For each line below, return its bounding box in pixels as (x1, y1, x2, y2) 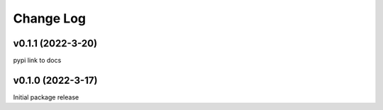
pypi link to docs (13, 56, 62, 65)
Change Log (13, 11, 87, 26)
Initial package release (13, 92, 79, 102)
